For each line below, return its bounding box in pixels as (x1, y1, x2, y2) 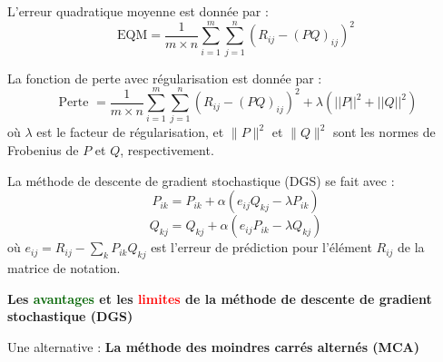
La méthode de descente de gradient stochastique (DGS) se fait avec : (7, 171, 395, 190)
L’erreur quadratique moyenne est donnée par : (7, 2, 269, 20)
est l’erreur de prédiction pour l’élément (151, 238, 372, 257)
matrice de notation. (7, 259, 121, 278)
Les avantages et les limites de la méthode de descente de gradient (7, 289, 432, 308)
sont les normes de (333, 122, 436, 142)
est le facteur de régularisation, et (36, 122, 224, 142)
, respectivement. (120, 141, 214, 160)
